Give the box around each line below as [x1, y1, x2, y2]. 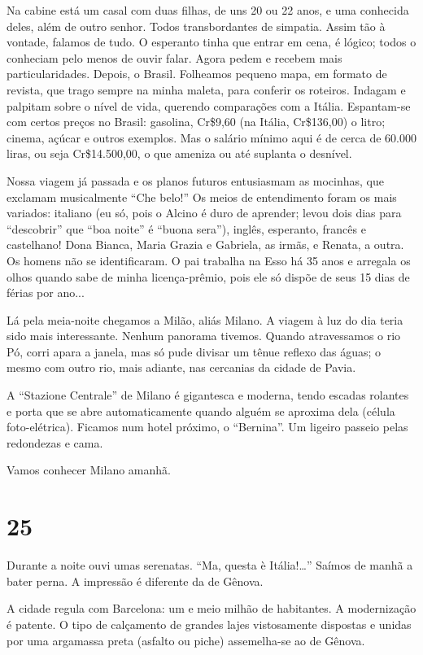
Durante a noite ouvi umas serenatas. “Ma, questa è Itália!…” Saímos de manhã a [7, 557, 413, 574]
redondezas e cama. [7, 434, 103, 451]
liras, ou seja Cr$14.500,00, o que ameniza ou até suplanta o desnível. [7, 145, 352, 162]
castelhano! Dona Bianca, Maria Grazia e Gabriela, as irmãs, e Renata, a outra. [7, 236, 404, 253]
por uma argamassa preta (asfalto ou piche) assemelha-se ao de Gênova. [7, 631, 365, 648]
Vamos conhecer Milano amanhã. [7, 461, 171, 478]
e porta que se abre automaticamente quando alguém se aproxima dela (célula [7, 402, 395, 419]
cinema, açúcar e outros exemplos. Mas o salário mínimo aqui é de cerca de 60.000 [7, 129, 416, 146]
